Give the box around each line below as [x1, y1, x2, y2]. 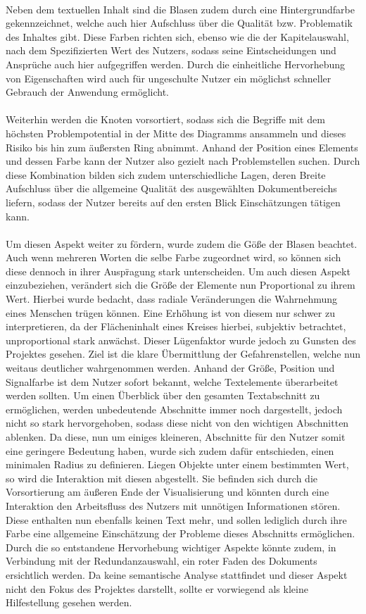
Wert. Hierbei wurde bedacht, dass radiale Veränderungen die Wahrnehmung [6, 292, 338, 306]
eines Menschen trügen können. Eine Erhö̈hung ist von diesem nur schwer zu [6, 305, 335, 320]
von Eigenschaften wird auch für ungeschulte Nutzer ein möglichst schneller [6, 70, 332, 85]
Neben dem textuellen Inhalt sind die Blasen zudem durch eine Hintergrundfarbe [6, 1, 355, 16]
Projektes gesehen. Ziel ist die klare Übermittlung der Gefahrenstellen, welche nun [6, 346, 361, 361]
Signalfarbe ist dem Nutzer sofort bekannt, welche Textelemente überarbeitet [6, 374, 339, 389]
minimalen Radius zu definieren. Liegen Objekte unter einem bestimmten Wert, [6, 457, 349, 472]
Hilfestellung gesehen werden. [6, 595, 132, 610]
